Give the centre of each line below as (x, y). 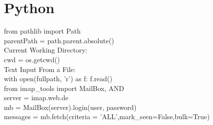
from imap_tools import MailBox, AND (64, 88)
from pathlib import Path (43, 31)
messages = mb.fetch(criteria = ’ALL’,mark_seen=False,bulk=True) (107, 116)
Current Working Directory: (46, 50)
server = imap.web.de (36, 98)
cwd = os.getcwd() (32, 59)
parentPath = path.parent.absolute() (59, 40)
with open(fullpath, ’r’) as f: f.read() (58, 79)
